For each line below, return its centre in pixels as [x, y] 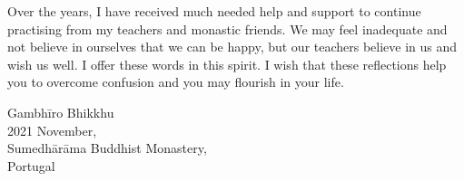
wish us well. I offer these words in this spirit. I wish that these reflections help [227, 64]
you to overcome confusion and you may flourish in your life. [176, 82]
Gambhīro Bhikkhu [61, 112]
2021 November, [52, 130]
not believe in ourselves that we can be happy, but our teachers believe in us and [232, 47]
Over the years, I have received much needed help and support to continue [214, 11]
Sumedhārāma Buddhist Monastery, [107, 148]
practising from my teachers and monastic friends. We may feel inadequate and [227, 29]
